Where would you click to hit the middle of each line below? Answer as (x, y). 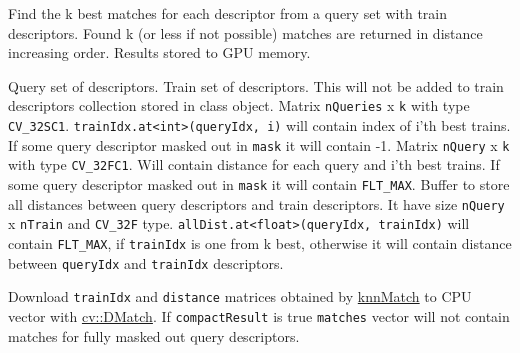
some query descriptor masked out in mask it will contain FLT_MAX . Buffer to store (259, 184)
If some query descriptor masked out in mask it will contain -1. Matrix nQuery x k (259, 144)
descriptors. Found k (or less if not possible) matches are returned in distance (245, 32)
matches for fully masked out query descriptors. (154, 335)
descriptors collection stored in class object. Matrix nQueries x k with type (239, 105)
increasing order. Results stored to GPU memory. (159, 52)
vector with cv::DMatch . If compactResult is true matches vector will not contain (259, 315)
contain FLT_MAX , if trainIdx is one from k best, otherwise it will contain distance (260, 242)
